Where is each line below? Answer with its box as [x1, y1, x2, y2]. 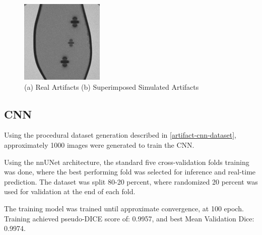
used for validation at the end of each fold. [4, 186, 136, 197]
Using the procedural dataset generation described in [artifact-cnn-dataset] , [4, 130, 236, 140]
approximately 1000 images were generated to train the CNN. [4, 139, 194, 150]
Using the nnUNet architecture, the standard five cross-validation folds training [4, 156, 249, 167]
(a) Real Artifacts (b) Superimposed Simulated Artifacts [24, 81, 199, 92]
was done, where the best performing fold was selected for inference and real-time [4, 166, 256, 177]
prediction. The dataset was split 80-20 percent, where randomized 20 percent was [4, 176, 258, 187]
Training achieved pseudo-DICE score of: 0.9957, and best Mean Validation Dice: [4, 213, 254, 223]
